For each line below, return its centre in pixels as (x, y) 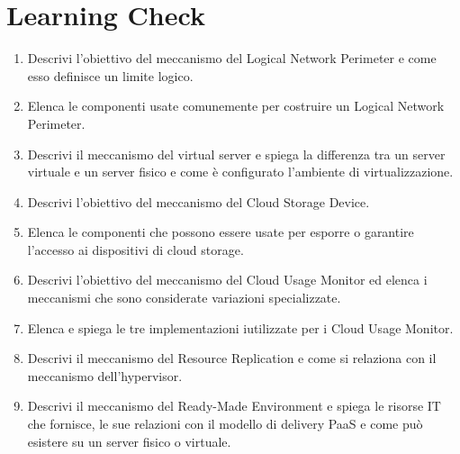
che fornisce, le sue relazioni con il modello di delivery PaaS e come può (225, 424)
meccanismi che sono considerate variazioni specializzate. (184, 298)
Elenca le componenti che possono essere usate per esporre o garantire (221, 232)
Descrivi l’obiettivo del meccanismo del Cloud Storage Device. (198, 201)
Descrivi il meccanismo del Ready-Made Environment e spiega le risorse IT (234, 406)
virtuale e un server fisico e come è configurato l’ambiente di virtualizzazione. (240, 172)
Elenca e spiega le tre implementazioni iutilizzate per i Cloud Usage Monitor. (240, 327)
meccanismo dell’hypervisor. (105, 375)
